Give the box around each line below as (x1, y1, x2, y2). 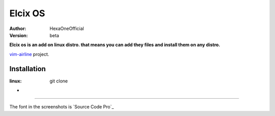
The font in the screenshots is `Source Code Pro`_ (9, 104, 114, 110)
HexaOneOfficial (49, 25, 84, 32)
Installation (9, 64, 46, 73)
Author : (9, 25, 26, 32)
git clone (49, 78, 68, 84)
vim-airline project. (9, 51, 49, 57)
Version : (9, 32, 28, 38)
